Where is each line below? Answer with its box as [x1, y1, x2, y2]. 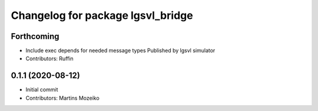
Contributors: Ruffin [25, 55, 74, 62]
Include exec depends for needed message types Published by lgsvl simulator [25, 47, 216, 54]
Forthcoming [11, 31, 59, 41]
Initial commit [25, 86, 58, 93]
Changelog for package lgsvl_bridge [11, 9, 194, 22]
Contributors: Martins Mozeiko [25, 94, 100, 102]
